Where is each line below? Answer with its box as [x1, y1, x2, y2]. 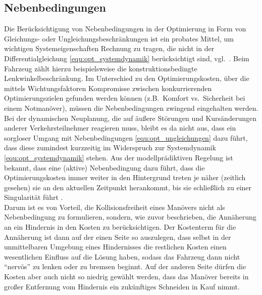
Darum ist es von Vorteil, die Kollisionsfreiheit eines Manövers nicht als [4, 201, 225, 212]
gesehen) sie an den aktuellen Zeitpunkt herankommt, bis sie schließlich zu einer [4, 182, 252, 192]
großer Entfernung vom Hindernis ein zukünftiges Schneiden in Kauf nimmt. [4, 281, 240, 291]
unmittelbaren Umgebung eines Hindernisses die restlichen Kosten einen [4, 241, 227, 252]
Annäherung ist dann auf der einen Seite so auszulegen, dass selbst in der [4, 231, 231, 242]
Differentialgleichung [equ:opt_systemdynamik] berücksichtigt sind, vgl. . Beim [4, 53, 249, 63]
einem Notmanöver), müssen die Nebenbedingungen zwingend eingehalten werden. [4, 102, 258, 113]
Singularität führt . [4, 192, 63, 202]
